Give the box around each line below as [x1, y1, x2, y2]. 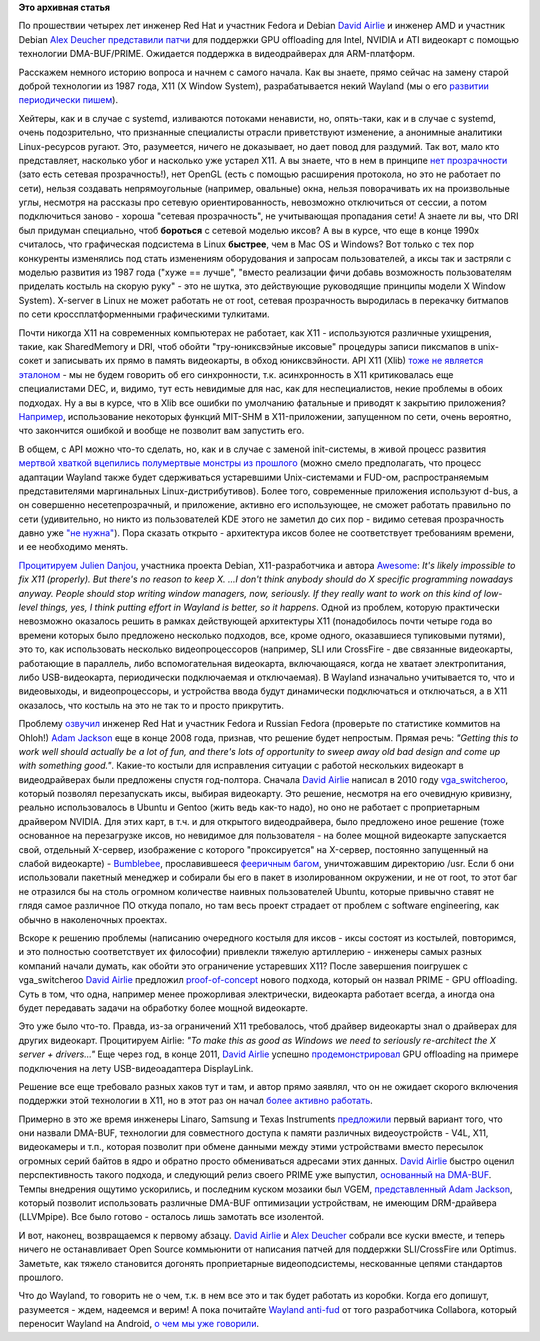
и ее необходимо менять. [18, 541, 129, 553]
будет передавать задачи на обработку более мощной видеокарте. [18, 1001, 309, 1014]
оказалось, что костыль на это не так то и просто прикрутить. [18, 699, 285, 711]
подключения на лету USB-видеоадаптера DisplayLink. [18, 1062, 254, 1074]
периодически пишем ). [18, 94, 119, 106]
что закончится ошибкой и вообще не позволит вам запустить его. [18, 425, 305, 437]
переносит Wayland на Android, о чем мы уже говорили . [18, 1318, 260, 1330]
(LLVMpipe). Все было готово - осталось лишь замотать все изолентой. [18, 1211, 325, 1223]
